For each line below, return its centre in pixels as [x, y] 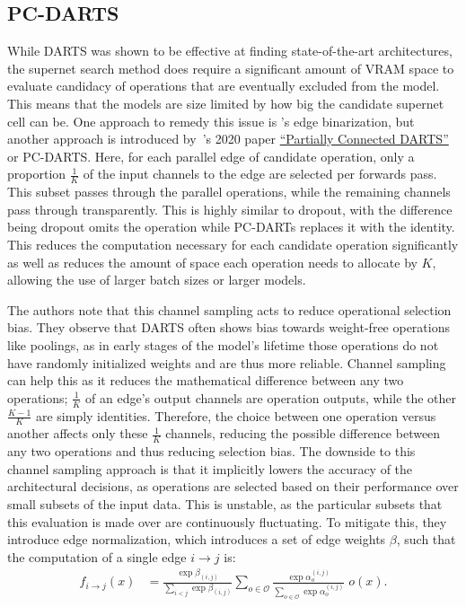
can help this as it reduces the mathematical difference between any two [206, 380]
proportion [37, 174]
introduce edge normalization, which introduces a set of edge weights [197, 539]
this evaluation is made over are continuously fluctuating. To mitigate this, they [227, 521]
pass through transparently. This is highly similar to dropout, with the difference [230, 209]
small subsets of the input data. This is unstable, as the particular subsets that [225, 503]
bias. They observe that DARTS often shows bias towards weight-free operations [229, 327]
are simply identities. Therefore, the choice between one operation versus [236, 415]
